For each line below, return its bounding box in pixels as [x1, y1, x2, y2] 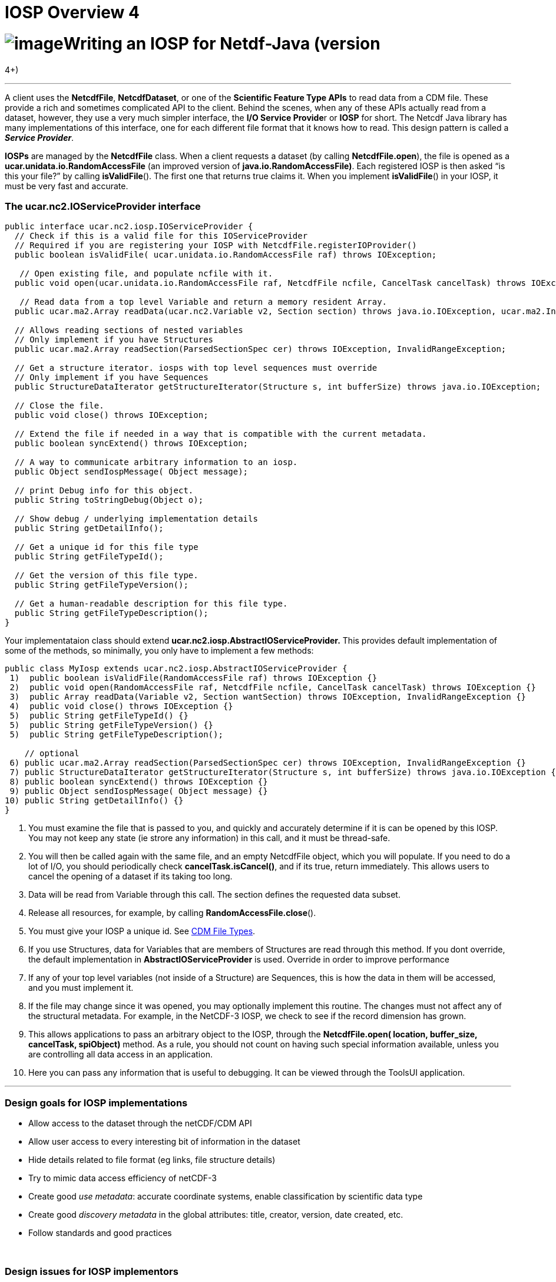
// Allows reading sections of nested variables [14, 325, 243, 335]
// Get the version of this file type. [14, 571, 198, 581]
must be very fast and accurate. [5, 180, 128, 191]
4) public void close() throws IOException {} [9, 701, 233, 711]
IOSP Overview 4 [5, 2, 140, 22]
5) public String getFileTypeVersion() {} [9, 720, 214, 730]
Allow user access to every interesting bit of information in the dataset [28, 1136, 300, 1146]
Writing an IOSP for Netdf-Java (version [63, 33, 380, 54]
